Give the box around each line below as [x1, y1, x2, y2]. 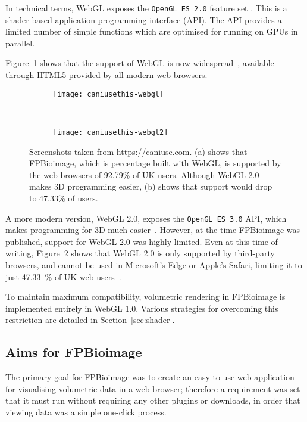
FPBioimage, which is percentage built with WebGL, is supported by [29, 157, 281, 169]
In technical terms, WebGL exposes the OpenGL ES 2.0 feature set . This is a [5, 2, 287, 14]
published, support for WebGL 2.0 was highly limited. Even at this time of [5, 235, 278, 247]
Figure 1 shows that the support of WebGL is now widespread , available [5, 57, 274, 69]
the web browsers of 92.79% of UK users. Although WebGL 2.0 [29, 168, 259, 181]
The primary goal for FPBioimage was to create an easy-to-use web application [5, 371, 295, 383]
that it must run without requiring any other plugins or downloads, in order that [5, 394, 300, 407]
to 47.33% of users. [29, 191, 98, 204]
